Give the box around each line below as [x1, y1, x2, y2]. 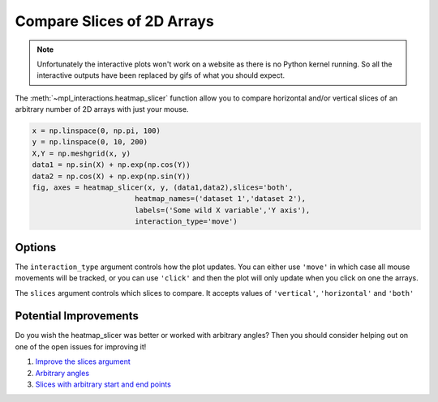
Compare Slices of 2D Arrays [15, 12, 214, 30]
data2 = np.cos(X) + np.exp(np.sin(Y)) [32, 171, 191, 181]
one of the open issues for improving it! [15, 341, 147, 352]
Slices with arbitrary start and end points [35, 379, 172, 389]
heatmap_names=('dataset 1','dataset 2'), [134, 195, 307, 203]
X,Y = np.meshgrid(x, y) [32, 148, 131, 158]
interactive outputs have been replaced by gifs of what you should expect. [36, 71, 286, 80]
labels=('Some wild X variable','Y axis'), [134, 205, 311, 215]
